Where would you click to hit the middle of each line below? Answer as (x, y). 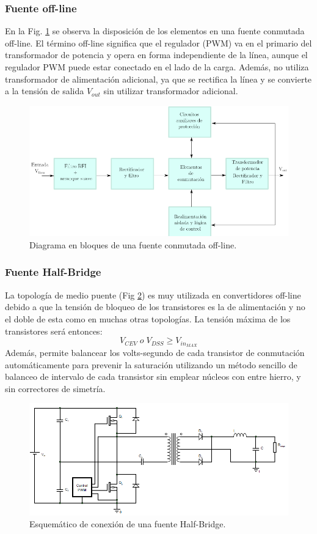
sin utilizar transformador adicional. (171, 91)
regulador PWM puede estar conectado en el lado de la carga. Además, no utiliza (157, 67)
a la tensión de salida (45, 91)
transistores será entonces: (54, 331)
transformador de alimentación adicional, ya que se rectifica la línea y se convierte (158, 79)
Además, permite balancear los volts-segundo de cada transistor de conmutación (155, 352)
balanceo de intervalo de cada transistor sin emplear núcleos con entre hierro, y (153, 376)
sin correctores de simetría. (55, 388)
